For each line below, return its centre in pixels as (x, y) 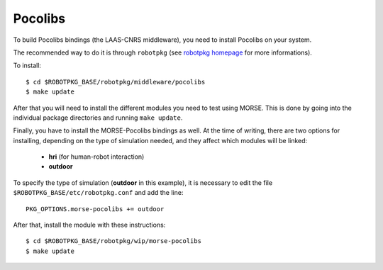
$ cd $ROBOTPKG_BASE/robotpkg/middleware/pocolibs (116, 82)
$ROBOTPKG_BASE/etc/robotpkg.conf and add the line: (98, 193)
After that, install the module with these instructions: (89, 225)
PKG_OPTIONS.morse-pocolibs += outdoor (95, 209)
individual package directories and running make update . (98, 118)
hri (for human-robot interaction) (96, 157)
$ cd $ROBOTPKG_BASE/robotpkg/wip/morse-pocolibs (114, 241)
